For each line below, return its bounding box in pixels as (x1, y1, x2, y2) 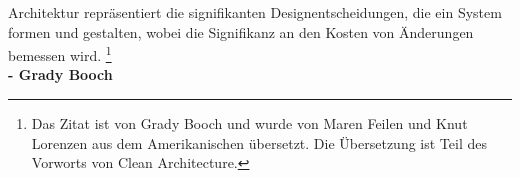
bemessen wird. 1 (8, 42, 112, 65)
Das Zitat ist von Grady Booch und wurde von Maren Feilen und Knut (31, 113, 468, 134)
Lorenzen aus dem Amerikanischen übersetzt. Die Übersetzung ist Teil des (31, 132, 487, 153)
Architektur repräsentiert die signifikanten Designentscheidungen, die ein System (8, 2, 502, 22)
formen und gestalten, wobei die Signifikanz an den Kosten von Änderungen (8, 21, 474, 42)
